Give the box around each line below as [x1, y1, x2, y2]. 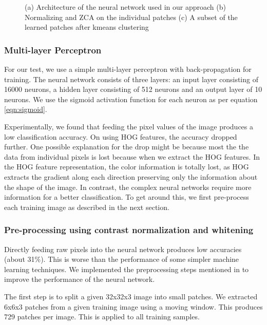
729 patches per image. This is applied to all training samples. [4, 311, 200, 322]
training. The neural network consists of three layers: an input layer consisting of [4, 73, 258, 84]
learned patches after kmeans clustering [25, 22, 149, 32]
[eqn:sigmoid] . [4, 104, 47, 114]
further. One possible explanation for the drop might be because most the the [4, 141, 249, 152]
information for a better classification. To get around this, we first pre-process [4, 192, 249, 202]
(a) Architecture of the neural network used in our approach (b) [25, 2, 226, 12]
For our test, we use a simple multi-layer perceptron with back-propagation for [4, 64, 252, 74]
